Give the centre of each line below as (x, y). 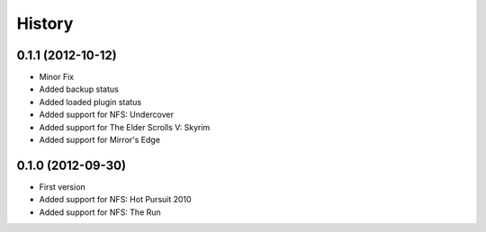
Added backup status (79, 89)
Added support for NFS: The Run (100, 212)
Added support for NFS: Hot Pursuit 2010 (116, 200)
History (45, 23)
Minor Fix (57, 77)
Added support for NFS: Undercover (107, 115)
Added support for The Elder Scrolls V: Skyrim (125, 127)
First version (62, 187)
